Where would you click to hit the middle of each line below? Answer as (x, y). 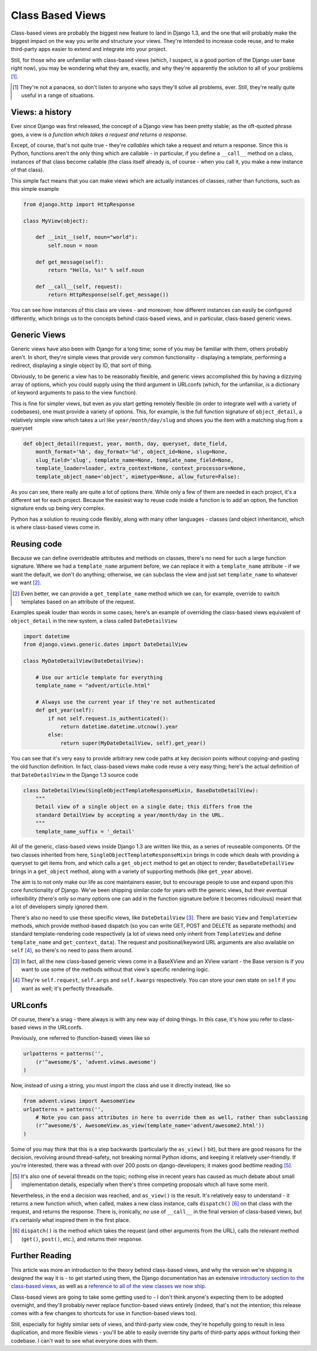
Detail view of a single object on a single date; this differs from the (144, 807)
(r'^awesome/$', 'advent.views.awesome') (96, 1062)
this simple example (35, 188)
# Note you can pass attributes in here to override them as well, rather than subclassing (172, 1117)
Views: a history (41, 112)
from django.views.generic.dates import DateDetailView (105, 645)
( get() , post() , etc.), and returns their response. (82, 1239)
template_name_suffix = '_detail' (85, 831)
